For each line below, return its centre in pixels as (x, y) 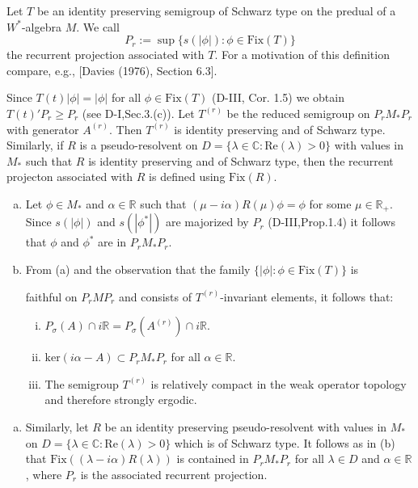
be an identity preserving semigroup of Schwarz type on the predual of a (216, 11)
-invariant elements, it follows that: (307, 296)
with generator (43, 129)
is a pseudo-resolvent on (139, 145)
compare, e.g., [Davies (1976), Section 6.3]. (112, 70)
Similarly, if (35, 145)
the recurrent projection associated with (106, 55)
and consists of (155, 296)
